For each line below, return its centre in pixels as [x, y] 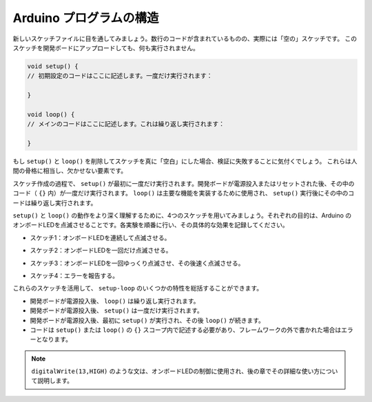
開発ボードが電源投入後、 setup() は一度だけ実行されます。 [116, 310]
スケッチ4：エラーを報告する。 [74, 275]
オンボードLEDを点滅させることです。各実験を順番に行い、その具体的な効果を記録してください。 [151, 225]
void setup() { [53, 66]
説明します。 [55, 381]
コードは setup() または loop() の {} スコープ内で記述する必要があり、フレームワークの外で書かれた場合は [186, 330]
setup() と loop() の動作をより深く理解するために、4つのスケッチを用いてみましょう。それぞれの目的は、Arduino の [182, 215]
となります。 [54, 339]
